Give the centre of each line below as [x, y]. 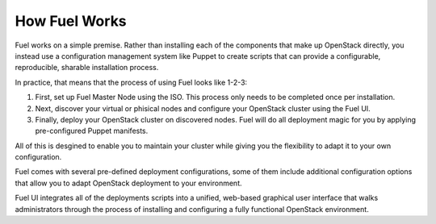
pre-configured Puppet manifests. [92, 131]
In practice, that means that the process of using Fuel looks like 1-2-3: [131, 82]
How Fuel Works [71, 21]
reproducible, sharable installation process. [87, 68]
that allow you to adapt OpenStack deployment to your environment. [128, 183]
